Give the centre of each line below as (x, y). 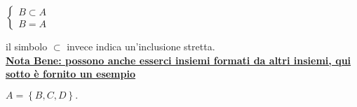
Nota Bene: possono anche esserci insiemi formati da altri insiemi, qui (178, 60)
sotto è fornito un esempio (70, 74)
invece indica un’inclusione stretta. (141, 46)
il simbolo (27, 46)
